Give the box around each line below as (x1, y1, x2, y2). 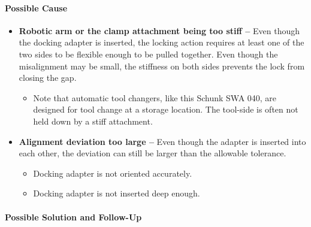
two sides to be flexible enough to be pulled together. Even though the (19, 47, 278, 60)
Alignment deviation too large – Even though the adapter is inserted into (19, 135, 306, 147)
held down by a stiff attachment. (33, 114, 153, 127)
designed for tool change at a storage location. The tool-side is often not (33, 103, 298, 116)
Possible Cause (5, 1, 68, 14)
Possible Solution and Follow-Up (5, 210, 142, 223)
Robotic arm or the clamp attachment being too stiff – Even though (19, 24, 300, 37)
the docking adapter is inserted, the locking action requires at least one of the (19, 36, 304, 49)
